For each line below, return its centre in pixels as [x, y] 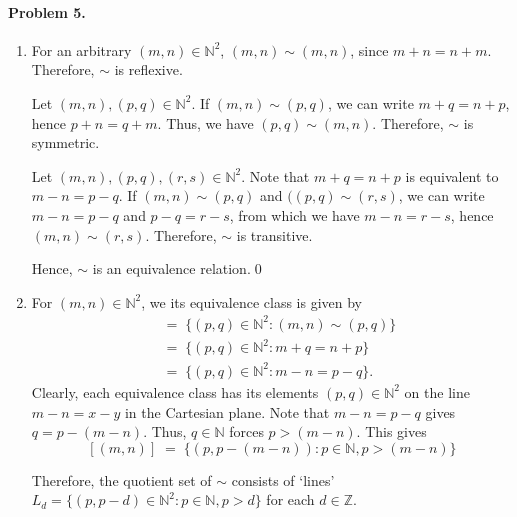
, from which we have [294, 214]
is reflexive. [148, 69]
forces [246, 431]
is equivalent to [452, 175]
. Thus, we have [205, 122]
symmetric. [65, 142]
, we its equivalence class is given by [251, 301]
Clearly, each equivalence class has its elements [175, 391]
